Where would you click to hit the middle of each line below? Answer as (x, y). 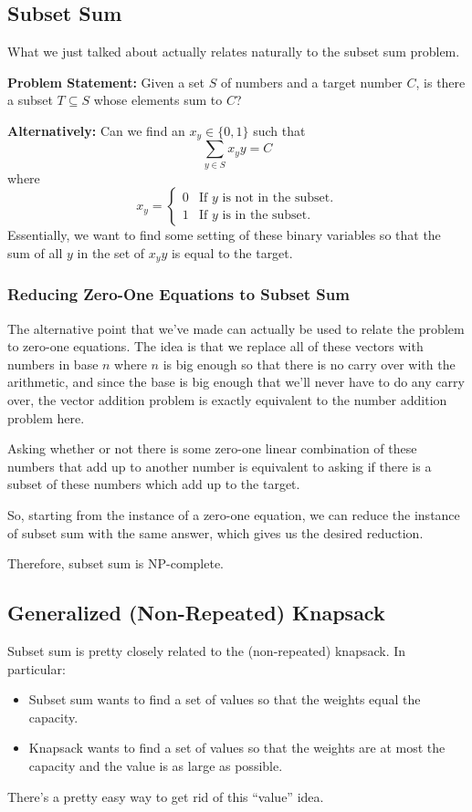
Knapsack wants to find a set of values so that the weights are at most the (237, 748)
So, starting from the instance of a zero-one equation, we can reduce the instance (234, 514)
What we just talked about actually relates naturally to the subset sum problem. (234, 52)
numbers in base (53, 364)
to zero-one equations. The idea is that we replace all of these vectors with (215, 346)
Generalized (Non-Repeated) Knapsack (196, 613)
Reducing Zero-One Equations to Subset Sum (178, 294)
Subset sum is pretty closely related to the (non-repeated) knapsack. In (207, 650)
